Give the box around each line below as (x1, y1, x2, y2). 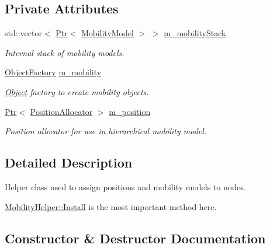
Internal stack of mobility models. (5, 46, 124, 58)
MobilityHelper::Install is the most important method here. (5, 200, 217, 212)
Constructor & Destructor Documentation (5, 229, 266, 247)
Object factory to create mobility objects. (5, 85, 149, 97)
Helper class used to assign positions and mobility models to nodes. (5, 180, 246, 193)
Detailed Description (5, 153, 133, 172)
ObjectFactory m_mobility (5, 66, 102, 78)
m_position (109, 105, 151, 117)
